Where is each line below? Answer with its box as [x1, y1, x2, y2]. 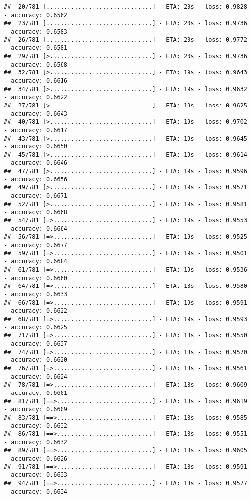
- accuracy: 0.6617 [4, 126, 67, 134]
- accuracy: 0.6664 [4, 225, 67, 232]
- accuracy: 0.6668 [4, 209, 67, 216]
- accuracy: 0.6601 [4, 389, 67, 396]
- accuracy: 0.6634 [4, 488, 67, 495]
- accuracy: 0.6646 [4, 159, 67, 167]
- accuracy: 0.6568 [4, 61, 67, 68]
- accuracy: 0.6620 [4, 356, 67, 364]
